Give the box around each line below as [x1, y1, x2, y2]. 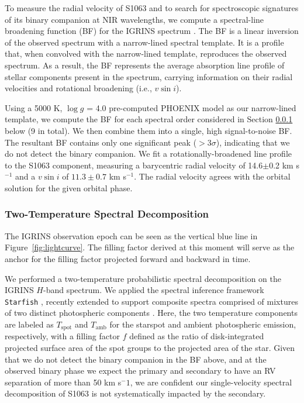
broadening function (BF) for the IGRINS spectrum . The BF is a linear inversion [5, 25, 299, 37]
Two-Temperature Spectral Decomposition [5, 206, 209, 221]
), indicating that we [216, 136, 290, 148]
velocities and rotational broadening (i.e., [5, 82, 152, 94]
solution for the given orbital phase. [5, 181, 133, 194]
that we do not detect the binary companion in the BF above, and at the [5, 353, 267, 365]
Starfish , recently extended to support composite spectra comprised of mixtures [5, 295, 298, 307]
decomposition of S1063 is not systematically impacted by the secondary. [5, 387, 266, 399]
